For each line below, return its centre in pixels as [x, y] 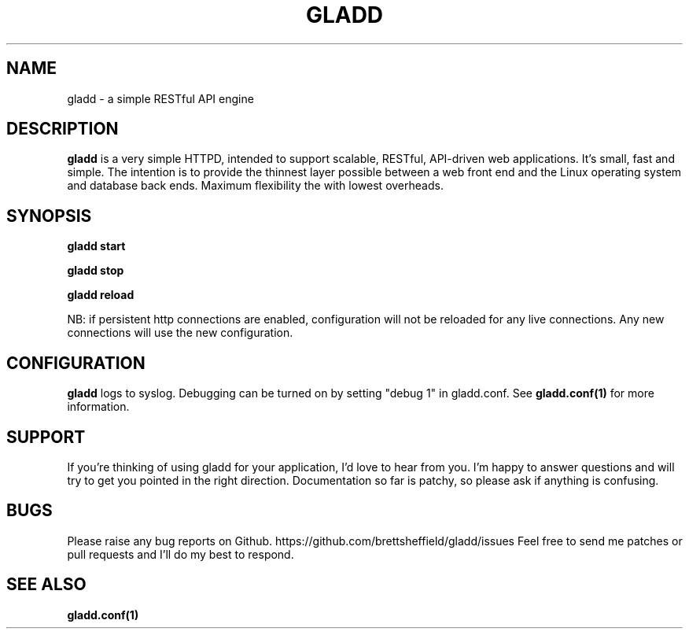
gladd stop [96, 271]
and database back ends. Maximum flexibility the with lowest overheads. [255, 186]
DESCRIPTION [63, 129]
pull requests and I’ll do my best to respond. [181, 554]
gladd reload [101, 295]
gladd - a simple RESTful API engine [160, 98]
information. [98, 407]
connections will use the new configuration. [180, 333]
